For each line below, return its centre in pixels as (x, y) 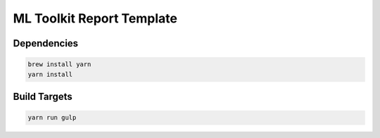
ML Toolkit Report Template (95, 18)
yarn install (50, 74)
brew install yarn (59, 64)
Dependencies (46, 43)
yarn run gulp (52, 118)
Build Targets (43, 96)
